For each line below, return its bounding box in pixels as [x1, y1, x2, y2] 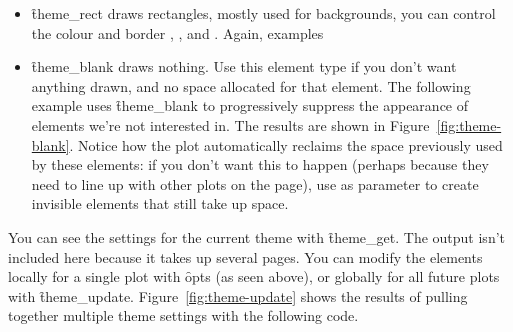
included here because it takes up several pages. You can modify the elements [8, 246, 483, 267]
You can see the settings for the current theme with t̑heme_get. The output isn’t [8, 226, 505, 247]
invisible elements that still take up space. [31, 193, 289, 214]
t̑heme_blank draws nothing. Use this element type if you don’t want [31, 56, 457, 77]
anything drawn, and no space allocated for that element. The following [31, 75, 471, 96]
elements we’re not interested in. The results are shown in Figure [31, 114, 430, 135]
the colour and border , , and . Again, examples [31, 22, 324, 43]
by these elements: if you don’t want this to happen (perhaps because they [31, 154, 489, 175]
